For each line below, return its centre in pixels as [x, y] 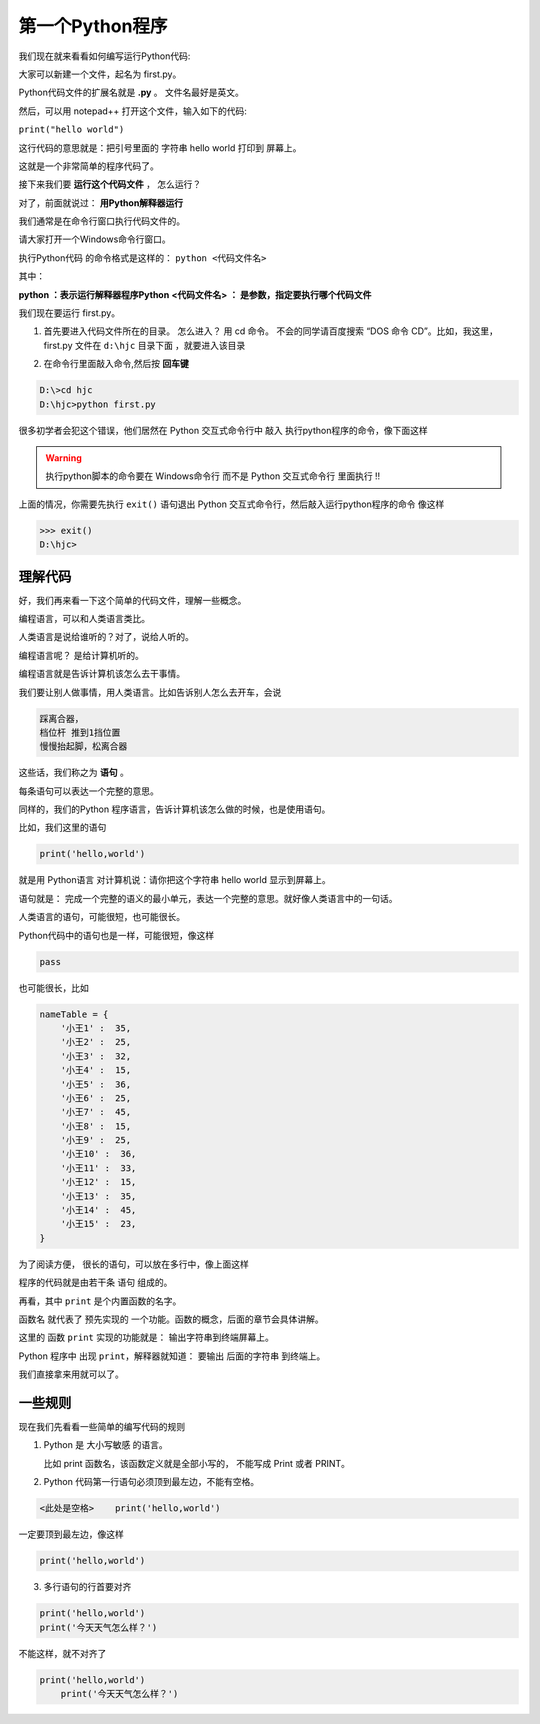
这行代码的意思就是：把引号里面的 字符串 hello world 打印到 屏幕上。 [160, 147]
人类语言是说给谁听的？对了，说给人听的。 [106, 637]
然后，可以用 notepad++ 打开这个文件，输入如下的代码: [132, 111]
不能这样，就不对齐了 [62, 1653]
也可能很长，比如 [53, 987]
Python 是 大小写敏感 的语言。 [106, 1445]
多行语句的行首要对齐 [87, 1587]
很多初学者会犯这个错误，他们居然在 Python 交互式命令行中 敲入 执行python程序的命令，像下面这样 [223, 430]
